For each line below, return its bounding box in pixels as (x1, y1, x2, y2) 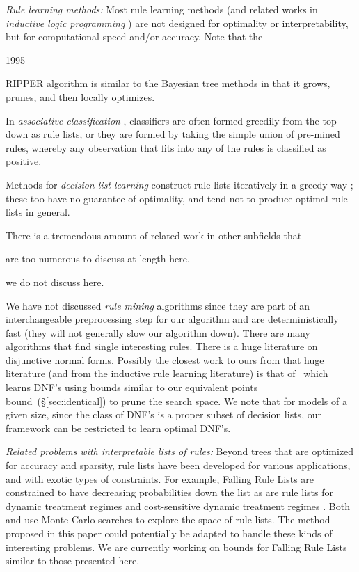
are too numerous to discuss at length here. (6, 251, 190, 266)
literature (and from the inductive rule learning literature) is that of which (6, 366, 328, 381)
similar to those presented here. (6, 553, 140, 568)
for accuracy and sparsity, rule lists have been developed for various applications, (6, 458, 351, 472)
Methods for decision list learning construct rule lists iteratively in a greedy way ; (6, 177, 353, 191)
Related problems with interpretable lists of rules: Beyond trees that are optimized (6, 444, 354, 459)
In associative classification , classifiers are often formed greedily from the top (6, 113, 337, 127)
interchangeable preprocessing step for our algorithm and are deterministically (6, 312, 339, 326)
